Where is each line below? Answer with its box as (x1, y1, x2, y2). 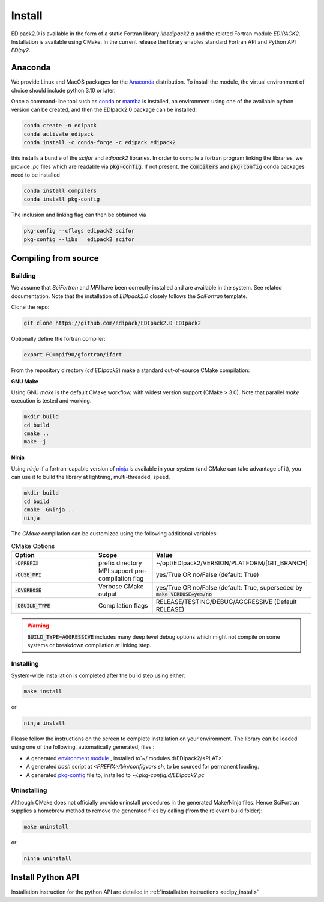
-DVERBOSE (14, 587, 42, 593)
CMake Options (11, 541, 55, 550)
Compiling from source (11, 253, 99, 264)
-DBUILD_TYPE (14, 602, 50, 609)
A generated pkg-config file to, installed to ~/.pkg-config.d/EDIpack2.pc (26, 771, 205, 778)
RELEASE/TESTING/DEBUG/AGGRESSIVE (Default (156, 598, 297, 606)
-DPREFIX (14, 559, 39, 566)
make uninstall (23, 823, 68, 830)
